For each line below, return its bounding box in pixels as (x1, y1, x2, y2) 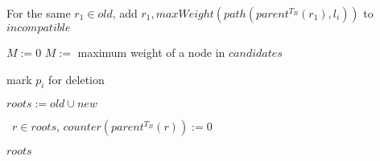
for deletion (48, 70, 105, 87)
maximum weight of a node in (77, 44, 225, 60)
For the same (6, 5, 71, 21)
